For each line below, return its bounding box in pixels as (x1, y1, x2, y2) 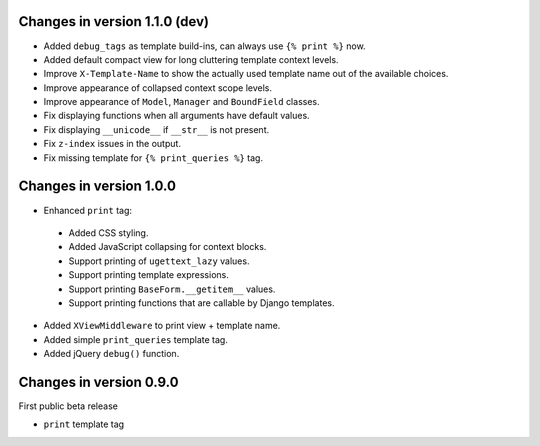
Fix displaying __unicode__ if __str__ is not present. (43, 123, 270, 135)
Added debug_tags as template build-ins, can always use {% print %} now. (43, 40, 366, 52)
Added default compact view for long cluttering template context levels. (43, 53, 339, 65)
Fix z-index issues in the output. (43, 138, 182, 150)
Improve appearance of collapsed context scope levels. (43, 81, 272, 94)
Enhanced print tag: (43, 204, 133, 216)
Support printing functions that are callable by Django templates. (68, 296, 335, 309)
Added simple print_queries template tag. (43, 333, 229, 345)
